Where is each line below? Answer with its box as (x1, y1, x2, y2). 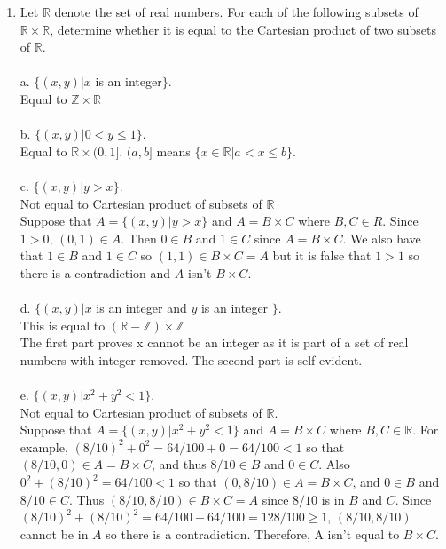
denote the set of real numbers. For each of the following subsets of (54, 3, 419, 20)
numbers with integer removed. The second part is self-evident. (20, 350, 363, 369)
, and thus (151, 455, 207, 473)
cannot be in (20, 524, 89, 543)
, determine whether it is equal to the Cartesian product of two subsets (50, 20, 436, 38)
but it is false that (272, 246, 372, 265)
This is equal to (20, 315, 106, 334)
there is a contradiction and (20, 263, 171, 282)
